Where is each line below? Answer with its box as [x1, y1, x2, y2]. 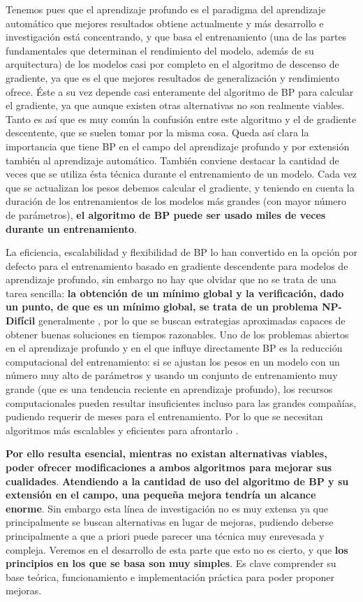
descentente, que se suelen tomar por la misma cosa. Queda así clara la [6, 125, 309, 140]
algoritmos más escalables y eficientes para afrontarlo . [6, 422, 239, 437]
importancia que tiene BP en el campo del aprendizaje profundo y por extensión [6, 138, 350, 153]
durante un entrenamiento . [6, 221, 137, 236]
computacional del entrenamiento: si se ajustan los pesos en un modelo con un [6, 354, 340, 368]
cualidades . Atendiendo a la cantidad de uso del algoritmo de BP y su [6, 473, 349, 488]
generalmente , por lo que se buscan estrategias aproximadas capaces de [38, 313, 346, 328]
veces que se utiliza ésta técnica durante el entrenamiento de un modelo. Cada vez [6, 166, 357, 181]
